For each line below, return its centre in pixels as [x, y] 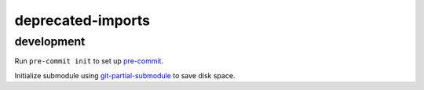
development [50, 41]
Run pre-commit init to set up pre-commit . [89, 61]
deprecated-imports [82, 20]
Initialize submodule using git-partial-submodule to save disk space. [125, 75]
